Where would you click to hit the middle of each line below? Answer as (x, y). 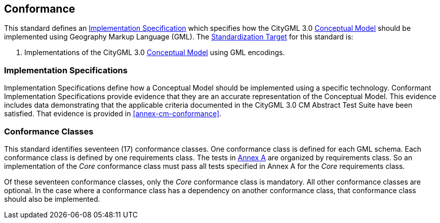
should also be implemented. (52, 199)
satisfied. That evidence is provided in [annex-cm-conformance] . (113, 114)
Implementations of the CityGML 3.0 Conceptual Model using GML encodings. (155, 53)
